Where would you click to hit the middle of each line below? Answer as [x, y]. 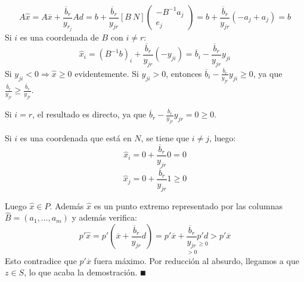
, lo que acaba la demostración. [81, 272]
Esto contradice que [41, 260]
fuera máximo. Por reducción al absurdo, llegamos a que [196, 260]
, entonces [184, 73]
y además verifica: [104, 217]
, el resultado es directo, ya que [89, 114]
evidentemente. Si [107, 73]
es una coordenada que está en [76, 137]
